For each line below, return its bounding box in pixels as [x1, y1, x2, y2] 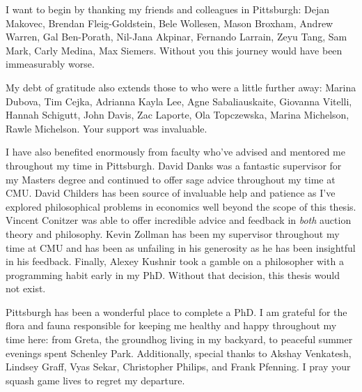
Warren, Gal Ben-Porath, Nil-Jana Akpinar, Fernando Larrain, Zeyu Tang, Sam [6, 29, 347, 44]
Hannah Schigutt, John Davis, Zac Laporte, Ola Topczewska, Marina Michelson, [6, 107, 349, 122]
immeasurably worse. [6, 56, 95, 71]
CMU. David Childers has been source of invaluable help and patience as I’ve [6, 186, 336, 200]
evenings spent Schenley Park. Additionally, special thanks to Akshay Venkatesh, [6, 345, 352, 360]
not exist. [6, 281, 46, 296]
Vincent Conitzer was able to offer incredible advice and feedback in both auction [6, 213, 352, 227]
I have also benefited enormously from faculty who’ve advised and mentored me [6, 144, 345, 159]
